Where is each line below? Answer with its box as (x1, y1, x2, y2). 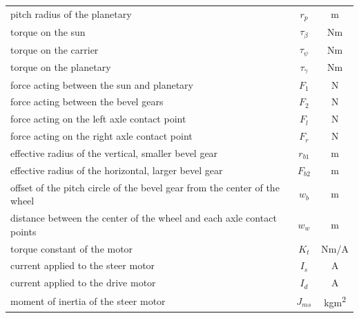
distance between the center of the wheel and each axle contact (10, 211, 277, 225)
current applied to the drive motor (10, 275, 156, 290)
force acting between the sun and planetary (10, 77, 193, 92)
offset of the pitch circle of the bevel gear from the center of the (10, 180, 280, 194)
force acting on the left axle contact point (10, 112, 186, 126)
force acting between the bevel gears (10, 94, 164, 109)
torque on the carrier (10, 42, 99, 56)
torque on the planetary (10, 60, 111, 74)
